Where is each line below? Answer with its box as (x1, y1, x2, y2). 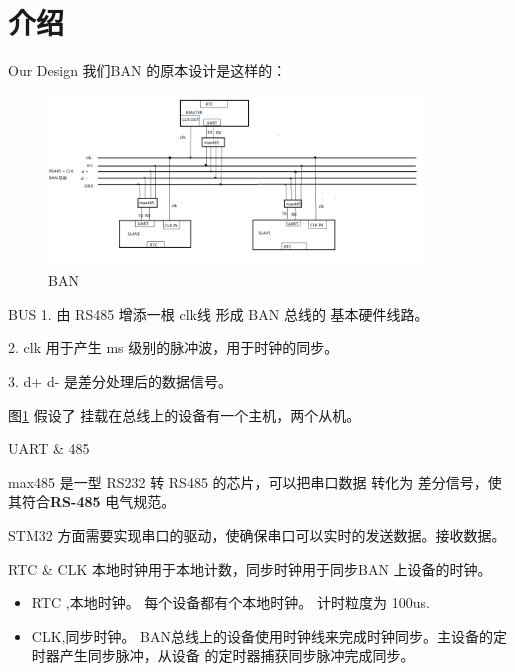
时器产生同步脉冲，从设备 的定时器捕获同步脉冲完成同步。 (31, 645, 415, 666)
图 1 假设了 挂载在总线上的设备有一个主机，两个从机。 (8, 404, 361, 425)
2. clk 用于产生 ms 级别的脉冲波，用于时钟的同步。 (8, 337, 339, 358)
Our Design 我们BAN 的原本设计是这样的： (8, 60, 287, 81)
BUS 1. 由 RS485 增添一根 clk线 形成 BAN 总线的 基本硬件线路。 (8, 303, 429, 324)
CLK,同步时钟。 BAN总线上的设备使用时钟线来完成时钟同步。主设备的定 (31, 625, 508, 646)
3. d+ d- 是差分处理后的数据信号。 (8, 371, 232, 392)
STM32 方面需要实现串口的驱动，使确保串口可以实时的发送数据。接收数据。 (8, 525, 506, 546)
